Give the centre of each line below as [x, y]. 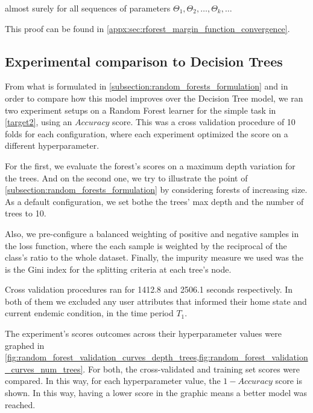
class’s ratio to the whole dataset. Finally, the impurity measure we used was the [154, 257]
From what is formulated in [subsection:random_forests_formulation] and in [147, 86]
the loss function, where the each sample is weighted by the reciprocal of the [146, 245]
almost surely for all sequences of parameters [88, 8]
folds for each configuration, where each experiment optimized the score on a [147, 133]
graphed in [25, 345]
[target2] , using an [39, 122]
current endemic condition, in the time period [89, 313]
